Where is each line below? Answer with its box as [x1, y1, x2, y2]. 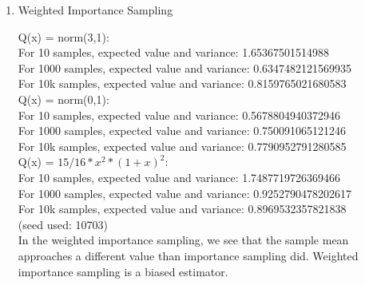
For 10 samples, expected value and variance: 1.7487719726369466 [18, 168, 341, 185]
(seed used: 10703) [18, 216, 108, 232]
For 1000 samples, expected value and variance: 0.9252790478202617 [18, 184, 352, 201]
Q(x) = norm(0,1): [18, 90, 109, 107]
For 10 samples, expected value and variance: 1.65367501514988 [18, 44, 330, 61]
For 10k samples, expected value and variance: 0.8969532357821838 [18, 200, 347, 217]
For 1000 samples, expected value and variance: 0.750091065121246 [18, 122, 347, 139]
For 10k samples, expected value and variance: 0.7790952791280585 [18, 137, 347, 154]
